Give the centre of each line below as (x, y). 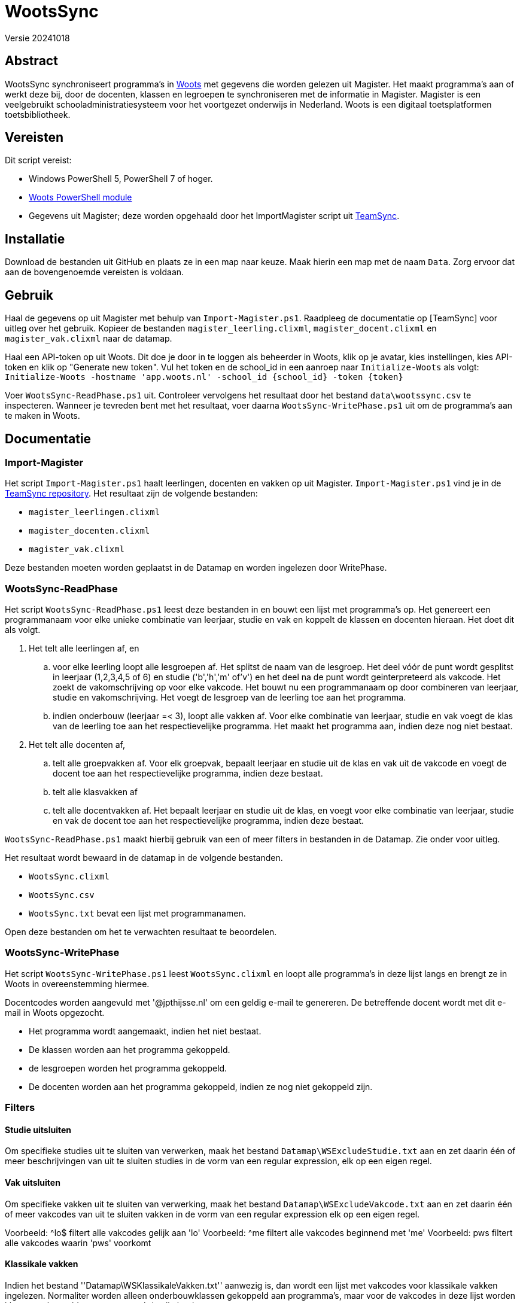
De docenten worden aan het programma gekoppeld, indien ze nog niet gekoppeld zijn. (201, 1086)
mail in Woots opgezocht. (55, 1012)
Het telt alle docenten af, (77, 745)
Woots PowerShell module (80, 197)
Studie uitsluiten (38, 1130)
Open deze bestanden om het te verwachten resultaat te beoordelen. (141, 932)
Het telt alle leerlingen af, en (84, 649)
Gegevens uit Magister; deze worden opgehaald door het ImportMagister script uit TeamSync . (214, 216)
